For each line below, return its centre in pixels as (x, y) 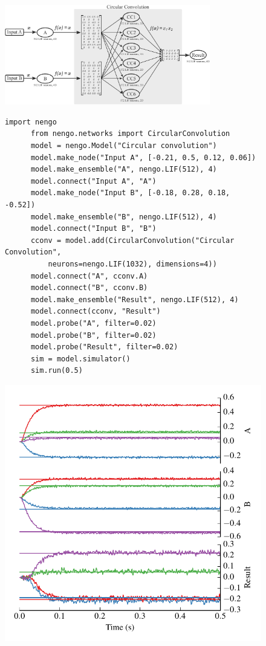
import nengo (31, 122)
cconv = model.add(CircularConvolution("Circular (132, 240)
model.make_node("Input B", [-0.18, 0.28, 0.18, (130, 193)
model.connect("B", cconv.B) (89, 288)
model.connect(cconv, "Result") (96, 312)
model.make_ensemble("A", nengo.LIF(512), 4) (124, 170)
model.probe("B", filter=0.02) (93, 335)
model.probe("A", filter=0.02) (93, 323)
